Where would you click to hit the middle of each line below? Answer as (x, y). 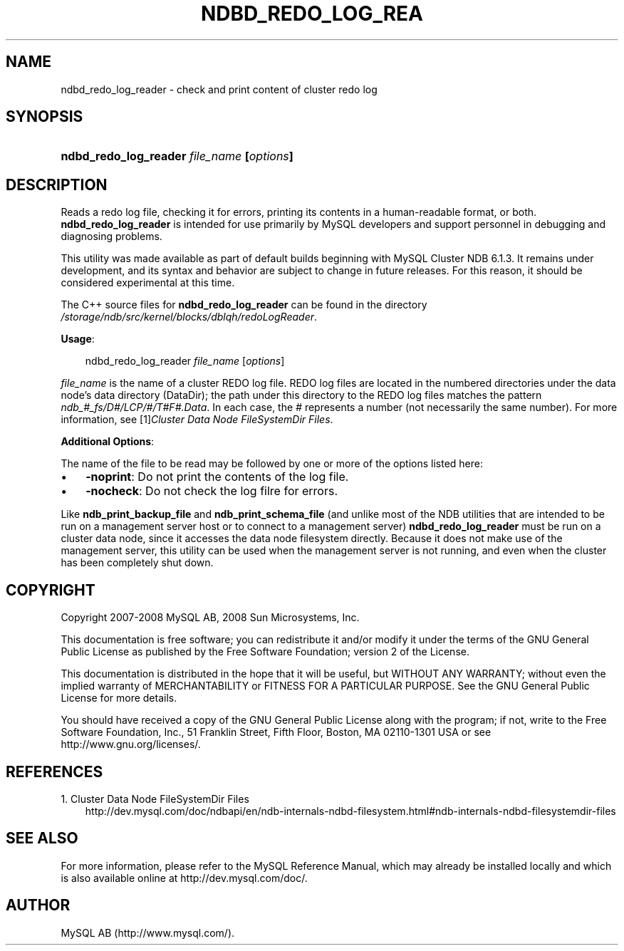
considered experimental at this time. (148, 283)
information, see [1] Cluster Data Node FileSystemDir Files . (197, 420)
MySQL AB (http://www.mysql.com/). (148, 932)
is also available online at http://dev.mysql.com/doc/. (184, 878)
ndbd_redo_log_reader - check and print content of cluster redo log (219, 89)
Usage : (78, 339)
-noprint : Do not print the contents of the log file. (217, 477)
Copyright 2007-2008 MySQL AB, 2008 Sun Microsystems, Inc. (210, 618)
